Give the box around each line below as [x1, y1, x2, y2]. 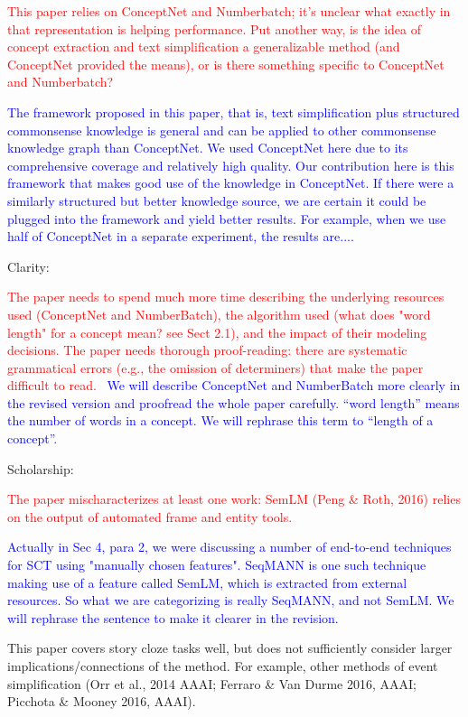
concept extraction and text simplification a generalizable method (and [7, 37, 400, 56]
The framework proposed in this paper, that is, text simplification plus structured [7, 102, 460, 121]
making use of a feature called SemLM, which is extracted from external [7, 573, 407, 591]
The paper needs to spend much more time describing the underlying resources [7, 287, 445, 306]
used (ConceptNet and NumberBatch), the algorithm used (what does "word [7, 304, 431, 323]
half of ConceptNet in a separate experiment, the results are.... [7, 227, 354, 246]
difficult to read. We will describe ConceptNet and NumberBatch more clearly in [7, 376, 461, 395]
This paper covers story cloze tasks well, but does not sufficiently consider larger [7, 638, 453, 657]
